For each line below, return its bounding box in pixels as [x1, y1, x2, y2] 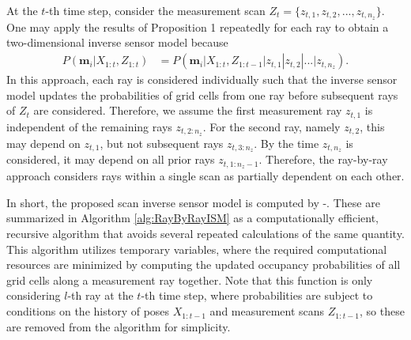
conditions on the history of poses [6, 303, 170, 319]
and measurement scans [209, 303, 325, 319]
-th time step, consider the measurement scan [45, 2, 266, 18]
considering [6, 287, 61, 304]
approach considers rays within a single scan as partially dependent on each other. [6, 168, 405, 184]
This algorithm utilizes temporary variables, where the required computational [6, 240, 387, 257]
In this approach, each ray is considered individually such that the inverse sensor [6, 71, 398, 88]
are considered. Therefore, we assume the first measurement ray [33, 102, 342, 119]
